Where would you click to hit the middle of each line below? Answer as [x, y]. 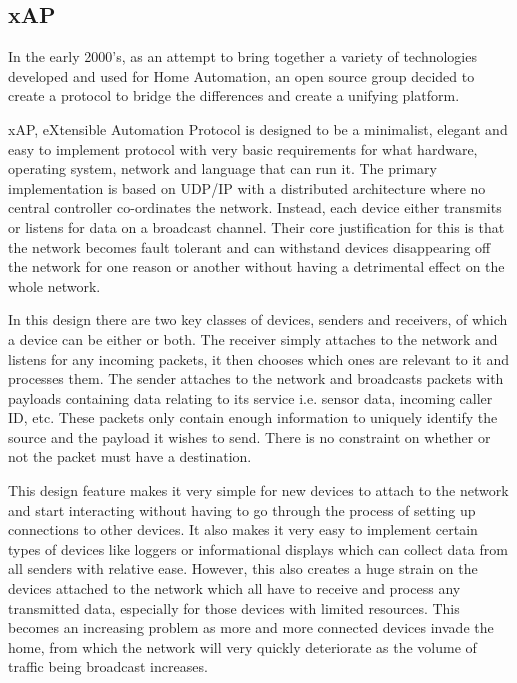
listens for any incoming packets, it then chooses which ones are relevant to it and [259, 358]
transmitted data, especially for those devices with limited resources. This [234, 607]
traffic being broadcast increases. [108, 666]
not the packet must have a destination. [130, 456]
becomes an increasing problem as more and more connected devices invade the [251, 627]
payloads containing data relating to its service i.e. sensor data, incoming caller [250, 397]
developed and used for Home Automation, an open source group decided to [241, 75]
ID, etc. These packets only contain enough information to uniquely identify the [253, 417]
